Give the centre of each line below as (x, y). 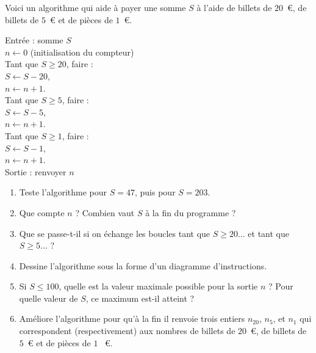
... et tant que (264, 233)
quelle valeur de (48, 298)
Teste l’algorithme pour (63, 192)
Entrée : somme (34, 40)
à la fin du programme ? (191, 212)
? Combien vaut (105, 212)
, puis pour (155, 192)
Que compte (42, 212)
